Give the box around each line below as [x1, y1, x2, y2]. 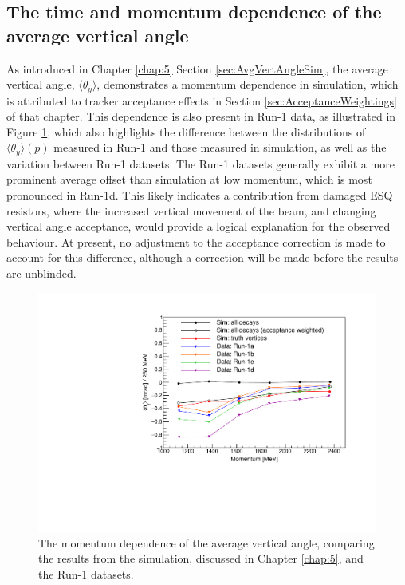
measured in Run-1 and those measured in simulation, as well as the [53, 139, 387, 156]
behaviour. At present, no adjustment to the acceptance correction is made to [6, 233, 386, 250]
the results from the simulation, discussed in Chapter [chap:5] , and [38, 550, 364, 567]
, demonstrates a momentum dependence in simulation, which [96, 76, 399, 93]
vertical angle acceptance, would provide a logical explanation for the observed [6, 218, 391, 235]
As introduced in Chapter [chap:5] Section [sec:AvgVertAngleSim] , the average [6, 60, 388, 77]
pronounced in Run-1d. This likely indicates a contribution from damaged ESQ [6, 187, 393, 204]
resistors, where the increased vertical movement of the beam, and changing [6, 202, 376, 219]
